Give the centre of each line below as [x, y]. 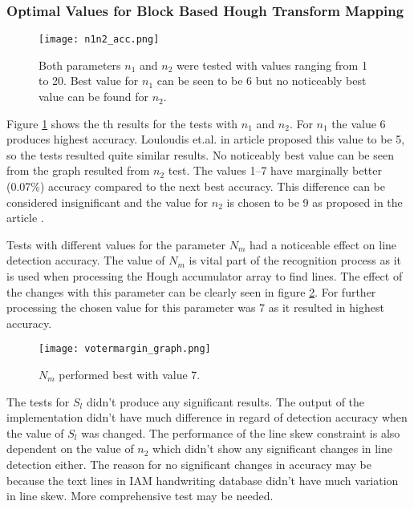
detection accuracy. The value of [86, 260]
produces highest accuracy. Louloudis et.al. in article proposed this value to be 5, [206, 139]
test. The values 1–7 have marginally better [275, 170]
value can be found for [93, 97]
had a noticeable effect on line [323, 244]
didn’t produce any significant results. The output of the [225, 401]
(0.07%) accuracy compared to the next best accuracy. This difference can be [196, 186]
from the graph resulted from [78, 170]
